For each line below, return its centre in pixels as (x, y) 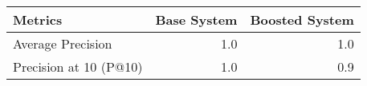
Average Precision (63, 43)
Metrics (38, 20)
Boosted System (302, 20)
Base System (196, 20)
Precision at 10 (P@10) (78, 66)
